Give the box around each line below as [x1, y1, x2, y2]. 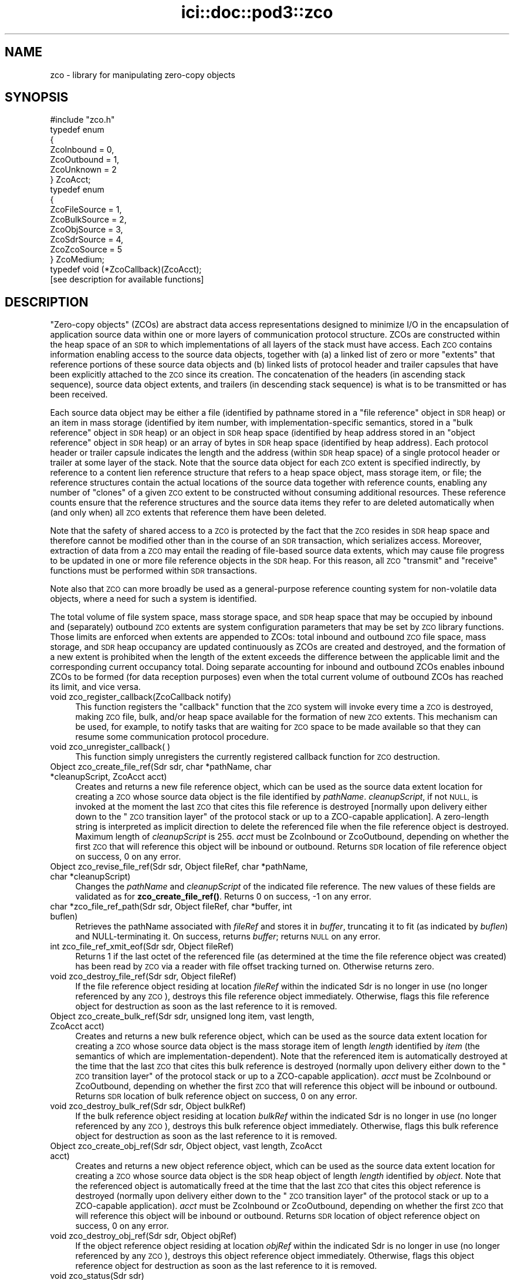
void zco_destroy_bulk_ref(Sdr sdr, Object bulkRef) [50, 1101, 246, 1111]
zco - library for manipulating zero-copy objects [50, 69, 235, 80]
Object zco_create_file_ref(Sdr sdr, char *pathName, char [50, 762, 272, 772]
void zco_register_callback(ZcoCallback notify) [50, 692, 232, 702]
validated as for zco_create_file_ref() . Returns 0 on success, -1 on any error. [75, 891, 371, 902]
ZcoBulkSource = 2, [50, 214, 127, 225]
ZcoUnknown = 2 [50, 164, 117, 175]
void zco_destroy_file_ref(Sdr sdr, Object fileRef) [50, 971, 236, 982]
